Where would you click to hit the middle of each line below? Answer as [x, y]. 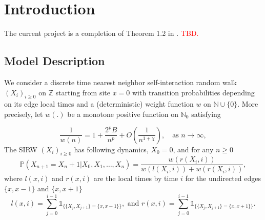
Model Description [55, 61]
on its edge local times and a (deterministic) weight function [99, 104]
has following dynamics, [111, 149]
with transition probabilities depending [193, 92]
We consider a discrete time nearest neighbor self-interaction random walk [120, 82]
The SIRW [21, 149]
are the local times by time [136, 178]
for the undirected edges [223, 178]
